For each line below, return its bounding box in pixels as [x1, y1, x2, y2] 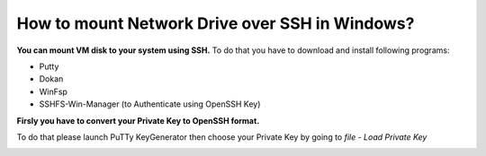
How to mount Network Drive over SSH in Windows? [16, 13, 415, 33]
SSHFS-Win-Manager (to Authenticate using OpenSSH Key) [39, 99, 261, 109]
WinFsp [39, 86, 67, 97]
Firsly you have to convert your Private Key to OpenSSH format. [16, 115, 260, 126]
